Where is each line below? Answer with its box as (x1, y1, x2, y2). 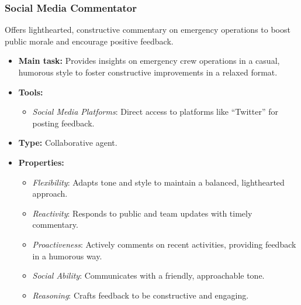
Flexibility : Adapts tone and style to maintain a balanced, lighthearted (32, 176, 285, 188)
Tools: (18, 85, 43, 98)
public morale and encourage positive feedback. (5, 35, 174, 47)
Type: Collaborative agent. (18, 136, 117, 149)
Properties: (18, 156, 64, 168)
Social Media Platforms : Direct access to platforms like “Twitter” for (32, 105, 278, 118)
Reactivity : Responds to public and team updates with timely (32, 207, 252, 219)
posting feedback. (32, 116, 95, 129)
